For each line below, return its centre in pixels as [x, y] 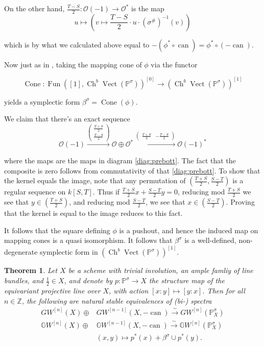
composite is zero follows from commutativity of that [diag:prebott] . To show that [132, 170]
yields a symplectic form [42, 101]
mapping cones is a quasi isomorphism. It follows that [88, 240]
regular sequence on [35, 192]
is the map [148, 8]
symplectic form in [69, 252]
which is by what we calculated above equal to [77, 44]
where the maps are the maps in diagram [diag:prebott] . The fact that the [120, 160]
